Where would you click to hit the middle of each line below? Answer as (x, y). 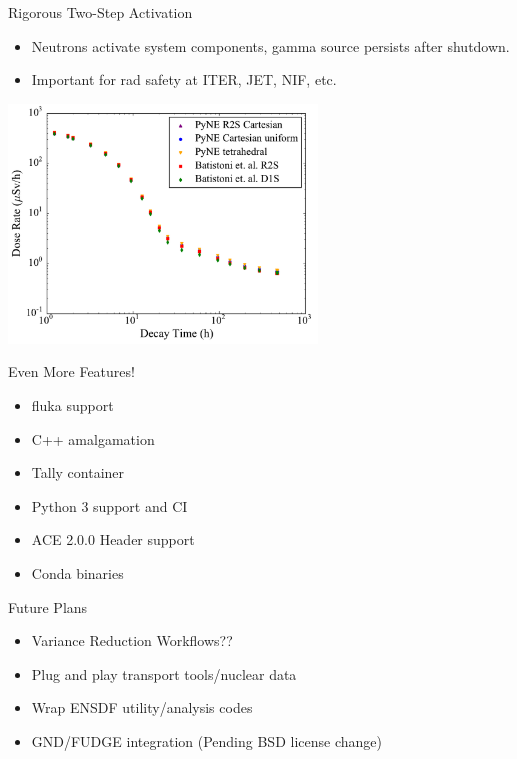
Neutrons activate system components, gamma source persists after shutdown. (270, 45)
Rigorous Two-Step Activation (100, 12)
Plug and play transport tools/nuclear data (164, 673)
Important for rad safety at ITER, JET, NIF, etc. (184, 79)
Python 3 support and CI (109, 505)
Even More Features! (71, 371)
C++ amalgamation (93, 438)
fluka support (72, 404)
